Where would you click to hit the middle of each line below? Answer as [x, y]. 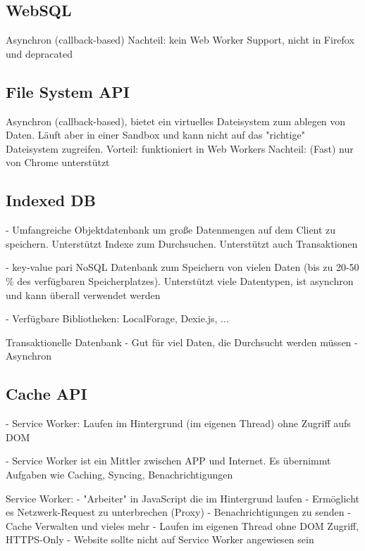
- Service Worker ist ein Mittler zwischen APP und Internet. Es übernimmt [168, 461]
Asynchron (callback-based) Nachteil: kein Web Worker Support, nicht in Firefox [180, 40]
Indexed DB [51, 200]
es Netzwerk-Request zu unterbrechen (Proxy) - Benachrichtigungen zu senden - [178, 512]
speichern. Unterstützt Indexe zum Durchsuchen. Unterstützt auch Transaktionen [182, 243]
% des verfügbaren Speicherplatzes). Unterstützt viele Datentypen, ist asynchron [180, 280]
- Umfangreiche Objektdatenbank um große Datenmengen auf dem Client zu [171, 230]
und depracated [39, 53]
